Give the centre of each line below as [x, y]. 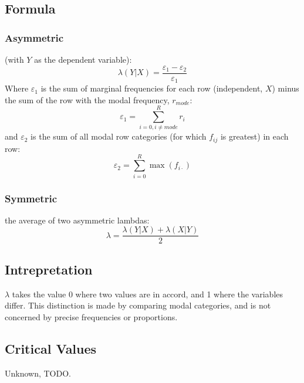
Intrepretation [49, 269]
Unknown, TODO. [38, 373]
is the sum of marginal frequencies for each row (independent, [152, 88]
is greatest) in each [254, 136]
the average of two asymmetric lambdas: [77, 220]
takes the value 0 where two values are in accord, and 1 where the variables [148, 294]
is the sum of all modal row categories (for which [119, 136]
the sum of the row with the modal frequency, [87, 99]
